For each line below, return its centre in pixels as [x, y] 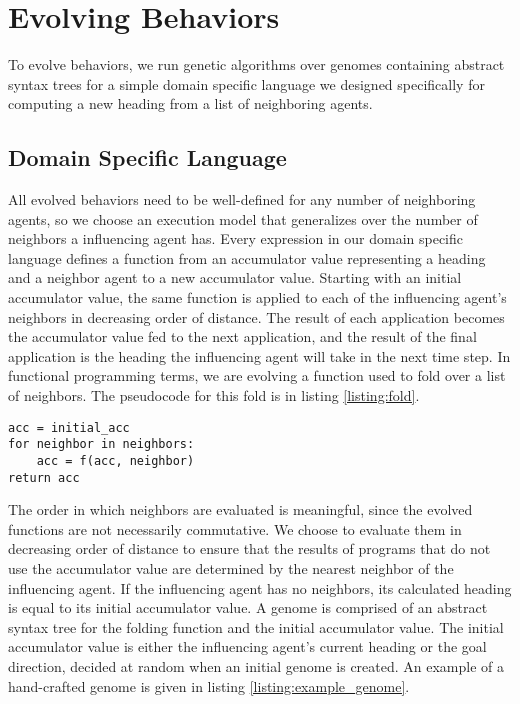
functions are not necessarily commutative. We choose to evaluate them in [235, 528]
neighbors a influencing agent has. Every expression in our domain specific [235, 238]
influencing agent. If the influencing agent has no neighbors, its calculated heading [260, 587]
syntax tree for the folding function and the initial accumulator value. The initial [256, 626]
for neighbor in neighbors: [101, 444]
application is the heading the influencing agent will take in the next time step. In [259, 355]
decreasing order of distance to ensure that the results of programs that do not [249, 548]
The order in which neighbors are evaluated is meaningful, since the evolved [240, 509]
